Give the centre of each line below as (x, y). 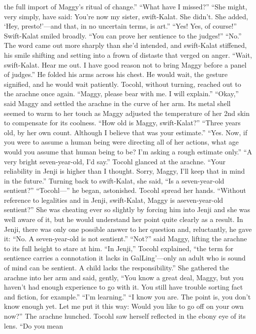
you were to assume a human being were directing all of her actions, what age (121, 142)
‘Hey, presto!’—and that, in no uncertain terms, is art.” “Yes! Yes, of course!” (120, 26)
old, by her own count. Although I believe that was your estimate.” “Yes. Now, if (126, 132)
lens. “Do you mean (34, 325)
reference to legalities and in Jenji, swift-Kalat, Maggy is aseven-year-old (114, 200)
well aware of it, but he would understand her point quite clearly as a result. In (124, 219)
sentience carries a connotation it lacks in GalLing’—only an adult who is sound (125, 258)
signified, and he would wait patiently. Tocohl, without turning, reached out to (123, 84)
